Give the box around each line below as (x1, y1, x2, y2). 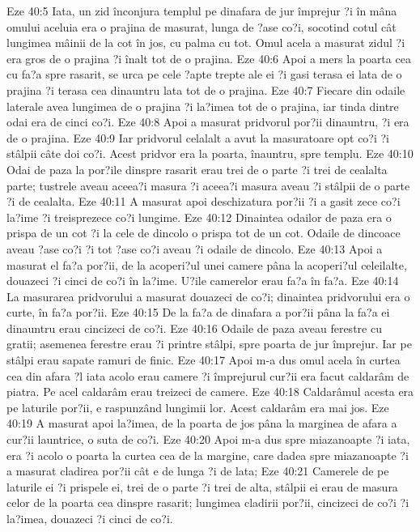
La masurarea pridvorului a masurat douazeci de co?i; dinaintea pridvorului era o (6, 287, 410, 304)
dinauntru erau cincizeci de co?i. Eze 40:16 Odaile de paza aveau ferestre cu (6, 319, 382, 336)
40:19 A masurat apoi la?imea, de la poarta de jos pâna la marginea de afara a (6, 415, 397, 432)
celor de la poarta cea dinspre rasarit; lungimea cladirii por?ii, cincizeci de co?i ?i (6, 494, 409, 511)
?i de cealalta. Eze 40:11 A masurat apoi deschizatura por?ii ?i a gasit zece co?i (6, 193, 401, 210)
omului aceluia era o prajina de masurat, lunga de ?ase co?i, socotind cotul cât (6, 18, 397, 35)
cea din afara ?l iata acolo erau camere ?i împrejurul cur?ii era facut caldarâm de (6, 367, 409, 384)
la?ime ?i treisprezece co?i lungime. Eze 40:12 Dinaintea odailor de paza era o (6, 208, 392, 225)
